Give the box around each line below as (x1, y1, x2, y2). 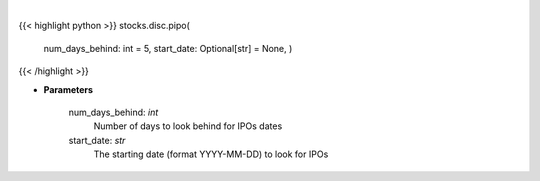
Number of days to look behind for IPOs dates (93, 120, 283, 132)
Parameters (43, 83, 94, 95)
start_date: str (68, 134, 126, 146)
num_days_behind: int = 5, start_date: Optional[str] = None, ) (43, 42, 293, 54)
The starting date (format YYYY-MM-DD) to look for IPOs (93, 148, 329, 160)
